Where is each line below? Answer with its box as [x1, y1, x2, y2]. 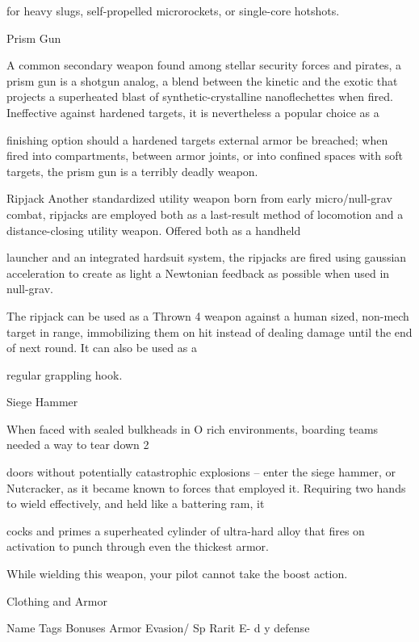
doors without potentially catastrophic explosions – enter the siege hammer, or [6, 464, 396, 480]
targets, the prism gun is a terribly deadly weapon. [6, 162, 258, 179]
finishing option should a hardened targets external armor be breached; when [6, 131, 388, 148]
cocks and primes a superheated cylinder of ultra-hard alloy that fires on [6, 522, 365, 539]
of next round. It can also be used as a [6, 339, 197, 356]
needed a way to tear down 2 [6, 436, 149, 453]
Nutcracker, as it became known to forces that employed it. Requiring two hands [6, 479, 406, 496]
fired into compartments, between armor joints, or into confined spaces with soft [6, 147, 403, 164]
